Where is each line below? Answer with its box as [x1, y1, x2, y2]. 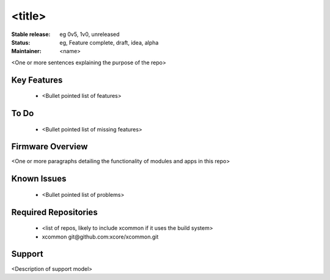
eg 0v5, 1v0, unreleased [59, 31, 120, 38]
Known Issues [11, 174, 67, 184]
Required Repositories [11, 207, 98, 217]
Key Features [11, 75, 63, 85]
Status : [11, 39, 31, 46]
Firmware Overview [11, 141, 88, 152]
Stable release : [11, 31, 51, 38]
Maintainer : [11, 48, 42, 55]
